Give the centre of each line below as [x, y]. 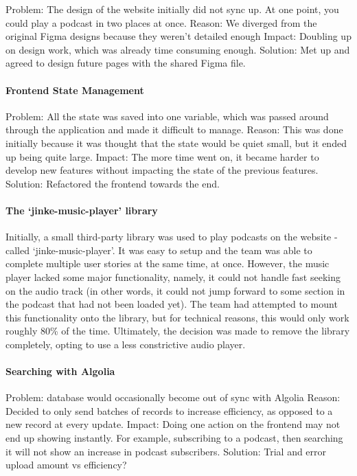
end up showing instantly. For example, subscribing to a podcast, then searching [174, 438]
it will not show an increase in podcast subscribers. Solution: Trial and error [166, 451]
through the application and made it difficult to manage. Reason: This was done [174, 129]
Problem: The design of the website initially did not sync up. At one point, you [172, 9]
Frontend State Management [75, 90]
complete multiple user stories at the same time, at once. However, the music [168, 263]
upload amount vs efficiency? [66, 465]
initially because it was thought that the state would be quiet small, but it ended [176, 143]
